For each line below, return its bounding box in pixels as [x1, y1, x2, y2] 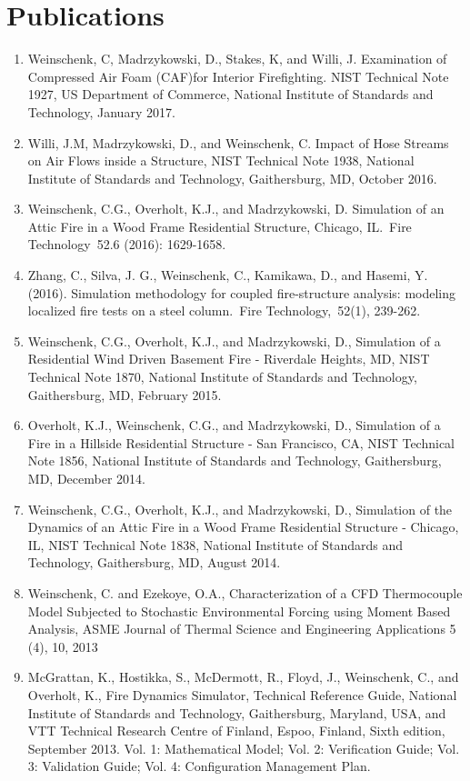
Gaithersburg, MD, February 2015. [27, 385, 222, 404]
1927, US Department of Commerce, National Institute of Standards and [27, 85, 434, 104]
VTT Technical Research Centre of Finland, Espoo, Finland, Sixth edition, [27, 721, 445, 740]
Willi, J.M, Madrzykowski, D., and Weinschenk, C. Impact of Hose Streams [27, 133, 449, 152]
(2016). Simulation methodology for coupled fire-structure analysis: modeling [27, 283, 456, 302]
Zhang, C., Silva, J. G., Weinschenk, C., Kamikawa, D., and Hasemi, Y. [27, 265, 428, 285]
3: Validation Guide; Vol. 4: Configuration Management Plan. [27, 756, 371, 776]
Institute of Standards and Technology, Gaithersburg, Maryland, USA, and [27, 703, 446, 722]
